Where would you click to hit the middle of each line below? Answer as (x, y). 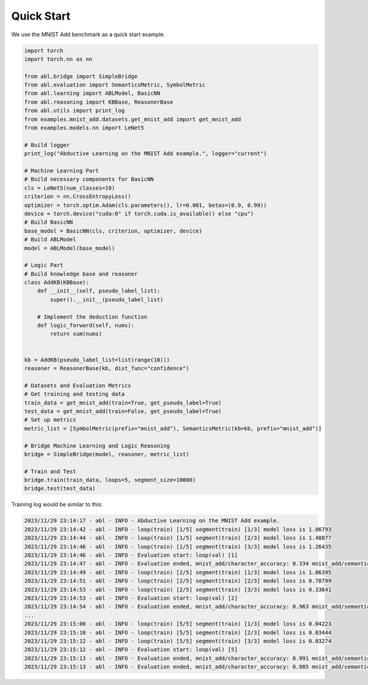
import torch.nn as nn (58, 59)
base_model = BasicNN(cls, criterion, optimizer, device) (113, 231)
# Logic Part (44, 265)
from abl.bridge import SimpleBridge (81, 76)
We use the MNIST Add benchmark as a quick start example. (88, 34)
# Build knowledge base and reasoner (81, 274)
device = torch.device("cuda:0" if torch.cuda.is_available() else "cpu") (139, 214)
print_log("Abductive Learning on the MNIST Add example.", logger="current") (145, 154)
